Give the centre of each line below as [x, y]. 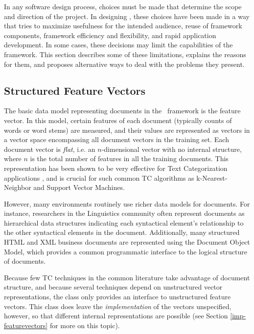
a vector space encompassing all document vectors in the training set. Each [116, 139]
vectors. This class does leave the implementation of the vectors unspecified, [118, 306]
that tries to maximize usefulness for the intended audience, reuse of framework [123, 26]
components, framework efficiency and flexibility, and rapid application [110, 35]
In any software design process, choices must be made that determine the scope [123, 6]
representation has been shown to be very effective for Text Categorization [116, 168]
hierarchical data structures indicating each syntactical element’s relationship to [124, 222]
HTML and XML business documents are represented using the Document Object [127, 242]
